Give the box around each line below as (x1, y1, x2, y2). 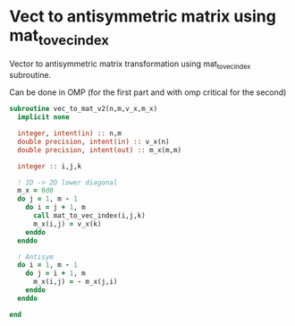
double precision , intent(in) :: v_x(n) (17, 137, 170, 146)
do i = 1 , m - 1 (17, 261, 78, 270)
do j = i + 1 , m (25, 269, 87, 279)
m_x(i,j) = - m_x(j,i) (32, 278, 118, 287)
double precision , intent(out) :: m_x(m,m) (17, 145, 181, 154)
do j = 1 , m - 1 (17, 194, 78, 203)
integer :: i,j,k (17, 161, 82, 171)
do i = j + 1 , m (25, 203, 87, 212)
